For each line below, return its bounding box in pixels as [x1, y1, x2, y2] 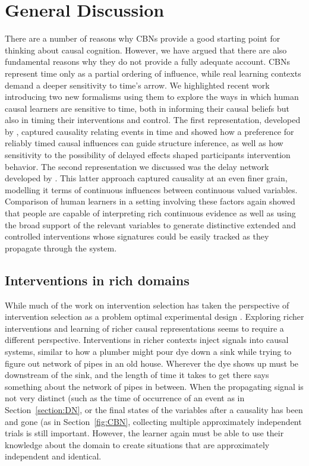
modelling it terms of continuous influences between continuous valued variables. [5, 183, 298, 196]
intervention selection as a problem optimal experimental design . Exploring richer [5, 310, 304, 323]
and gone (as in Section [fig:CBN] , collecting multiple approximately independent [5, 415, 302, 427]
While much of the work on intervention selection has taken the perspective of [5, 298, 289, 311]
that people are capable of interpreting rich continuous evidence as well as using [5, 207, 296, 219]
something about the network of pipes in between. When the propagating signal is [5, 380, 304, 392]
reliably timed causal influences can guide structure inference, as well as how [5, 137, 283, 149]
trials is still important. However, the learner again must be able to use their [5, 427, 284, 439]
